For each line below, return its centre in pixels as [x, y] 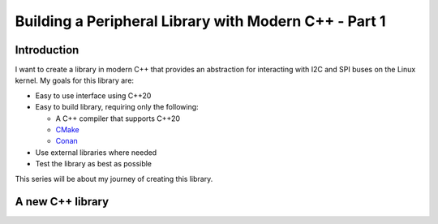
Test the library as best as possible [94, 164]
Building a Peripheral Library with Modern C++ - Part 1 [200, 21]
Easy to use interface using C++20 [93, 95]
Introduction [47, 50]
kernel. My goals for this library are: [74, 80]
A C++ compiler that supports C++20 [118, 118]
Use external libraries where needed [96, 152]
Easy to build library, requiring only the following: [117, 107]
